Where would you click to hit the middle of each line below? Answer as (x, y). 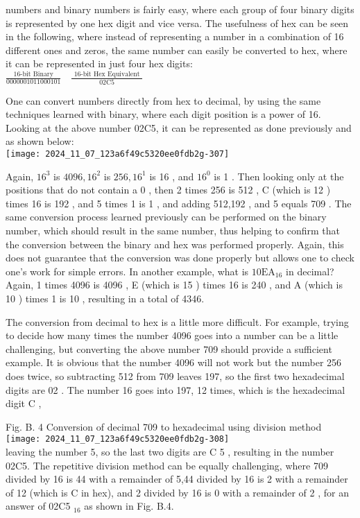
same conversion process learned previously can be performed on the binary (166, 217)
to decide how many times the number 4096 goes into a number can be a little (172, 335)
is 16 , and (172, 176)
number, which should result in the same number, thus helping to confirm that (173, 230)
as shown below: (40, 141)
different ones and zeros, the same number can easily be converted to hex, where (177, 50)
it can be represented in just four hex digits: (99, 63)
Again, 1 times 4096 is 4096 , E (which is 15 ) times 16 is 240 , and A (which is (174, 285)
